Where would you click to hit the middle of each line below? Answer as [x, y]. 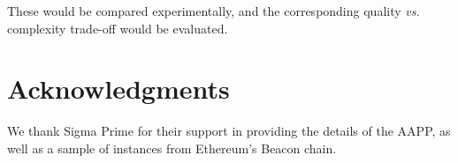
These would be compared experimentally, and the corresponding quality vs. [214, 11]
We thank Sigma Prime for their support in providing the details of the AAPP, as [229, 131]
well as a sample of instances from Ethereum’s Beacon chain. [172, 148]
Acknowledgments [118, 89]
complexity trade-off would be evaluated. [118, 28]
